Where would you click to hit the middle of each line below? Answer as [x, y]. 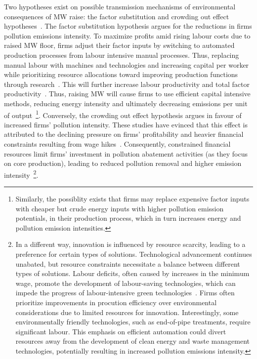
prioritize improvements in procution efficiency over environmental [116, 302]
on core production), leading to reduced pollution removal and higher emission [123, 163]
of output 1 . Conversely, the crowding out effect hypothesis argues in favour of [123, 114]
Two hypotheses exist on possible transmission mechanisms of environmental [120, 6]
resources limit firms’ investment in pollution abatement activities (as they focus [126, 153]
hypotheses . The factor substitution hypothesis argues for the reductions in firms [128, 26]
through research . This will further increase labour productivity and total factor [127, 84]
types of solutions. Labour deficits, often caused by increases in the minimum [132, 273]
